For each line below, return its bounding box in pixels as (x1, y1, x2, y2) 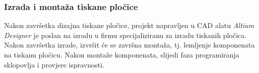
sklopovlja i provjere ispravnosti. (4, 59, 104, 69)
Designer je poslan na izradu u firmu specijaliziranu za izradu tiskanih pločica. (4, 29, 247, 40)
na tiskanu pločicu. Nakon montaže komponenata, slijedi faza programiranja (4, 49, 239, 59)
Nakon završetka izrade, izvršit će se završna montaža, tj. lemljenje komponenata (4, 39, 255, 50)
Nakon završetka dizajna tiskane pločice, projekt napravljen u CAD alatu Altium (4, 20, 254, 30)
